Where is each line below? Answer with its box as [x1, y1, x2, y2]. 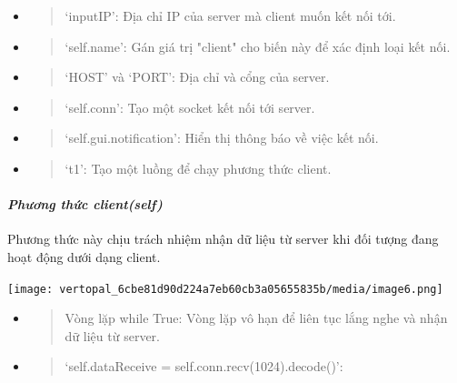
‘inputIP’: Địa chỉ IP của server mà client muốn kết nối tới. [65, 6, 396, 25]
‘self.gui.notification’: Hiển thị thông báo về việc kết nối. [65, 128, 379, 147]
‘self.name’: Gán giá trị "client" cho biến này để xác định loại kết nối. [65, 36, 451, 55]
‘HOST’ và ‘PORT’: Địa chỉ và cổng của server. [65, 67, 330, 86]
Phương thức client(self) [7, 195, 163, 214]
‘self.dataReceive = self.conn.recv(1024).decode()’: [65, 357, 343, 376]
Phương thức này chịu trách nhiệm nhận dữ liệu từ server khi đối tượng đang [7, 229, 439, 248]
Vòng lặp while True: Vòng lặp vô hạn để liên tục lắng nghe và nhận [65, 308, 448, 328]
